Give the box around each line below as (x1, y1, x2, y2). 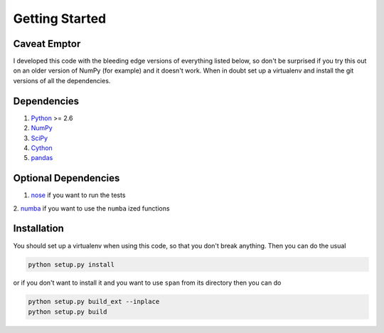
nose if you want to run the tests (31, 191, 126, 199)
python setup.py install (28, 260, 115, 268)
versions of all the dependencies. (13, 76, 111, 85)
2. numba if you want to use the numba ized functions (13, 203, 170, 213)
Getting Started (13, 11, 107, 26)
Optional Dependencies (13, 172, 120, 184)
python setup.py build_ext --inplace (28, 297, 160, 306)
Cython (31, 143, 53, 152)
